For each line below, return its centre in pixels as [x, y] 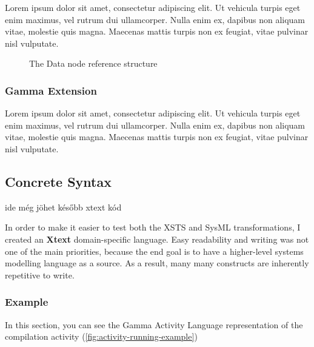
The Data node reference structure [93, 63]
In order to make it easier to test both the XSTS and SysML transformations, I [153, 227]
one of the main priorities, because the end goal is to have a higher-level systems [154, 251]
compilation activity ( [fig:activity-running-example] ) [101, 336]
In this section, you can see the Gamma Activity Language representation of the [154, 324]
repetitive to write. [40, 275]
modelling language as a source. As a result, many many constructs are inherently [157, 263]
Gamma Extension [51, 90]
